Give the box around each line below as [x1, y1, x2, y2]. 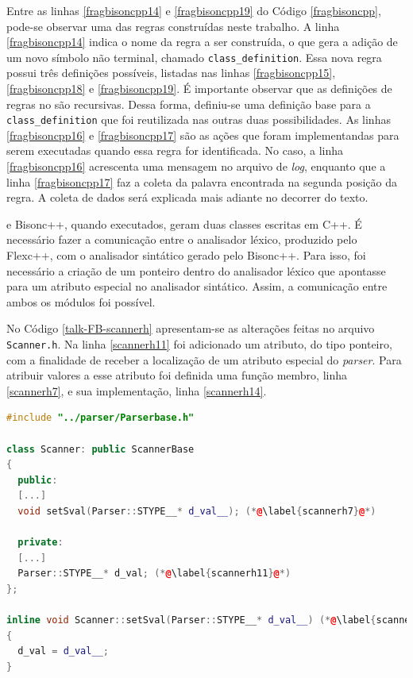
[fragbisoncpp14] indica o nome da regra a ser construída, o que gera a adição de [6, 33, 398, 50]
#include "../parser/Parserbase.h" [6, 412, 195, 424]
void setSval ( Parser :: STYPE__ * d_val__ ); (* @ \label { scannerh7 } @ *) [17, 506, 376, 517]
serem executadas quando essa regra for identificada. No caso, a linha [6, 142, 344, 159]
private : [17, 537, 64, 549]
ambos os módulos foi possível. [6, 293, 156, 310]
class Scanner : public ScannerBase [6, 443, 195, 455]
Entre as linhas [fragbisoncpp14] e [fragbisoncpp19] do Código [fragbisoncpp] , [6, 2, 381, 18]
